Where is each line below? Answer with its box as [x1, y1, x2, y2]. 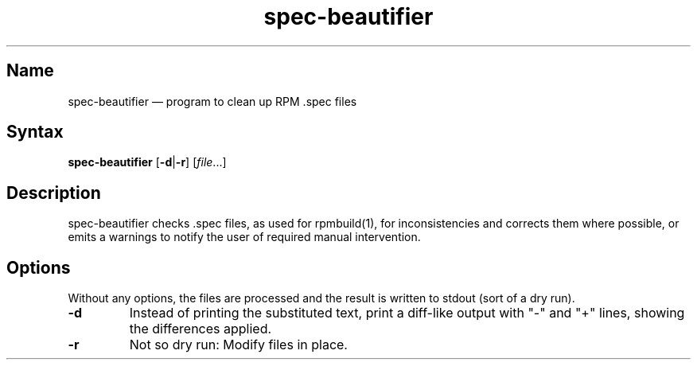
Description [6, 182, 101, 203]
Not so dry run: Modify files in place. [129, 337, 348, 353]
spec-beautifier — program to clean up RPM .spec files [68, 94, 357, 108]
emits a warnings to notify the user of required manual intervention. [68, 230, 421, 244]
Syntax [6, 122, 64, 142]
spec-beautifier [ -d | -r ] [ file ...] [68, 155, 227, 169]
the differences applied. [129, 321, 272, 337]
